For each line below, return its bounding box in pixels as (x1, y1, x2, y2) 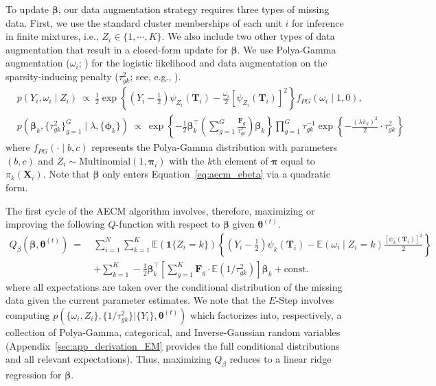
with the (169, 153, 205, 167)
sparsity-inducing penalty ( (5, 69, 119, 83)
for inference (292, 15, 344, 29)
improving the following (5, 217, 105, 231)
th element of (212, 153, 268, 167)
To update (5, 2, 49, 16)
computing (5, 308, 50, 322)
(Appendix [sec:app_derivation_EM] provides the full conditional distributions (5, 338, 340, 352)
